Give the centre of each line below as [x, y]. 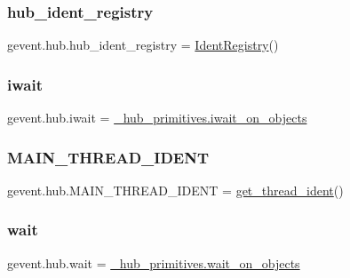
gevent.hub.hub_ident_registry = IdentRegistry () [143, 45]
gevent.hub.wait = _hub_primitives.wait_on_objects [154, 262]
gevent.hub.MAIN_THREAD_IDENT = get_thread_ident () [175, 190]
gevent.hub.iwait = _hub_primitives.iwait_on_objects [157, 118]
